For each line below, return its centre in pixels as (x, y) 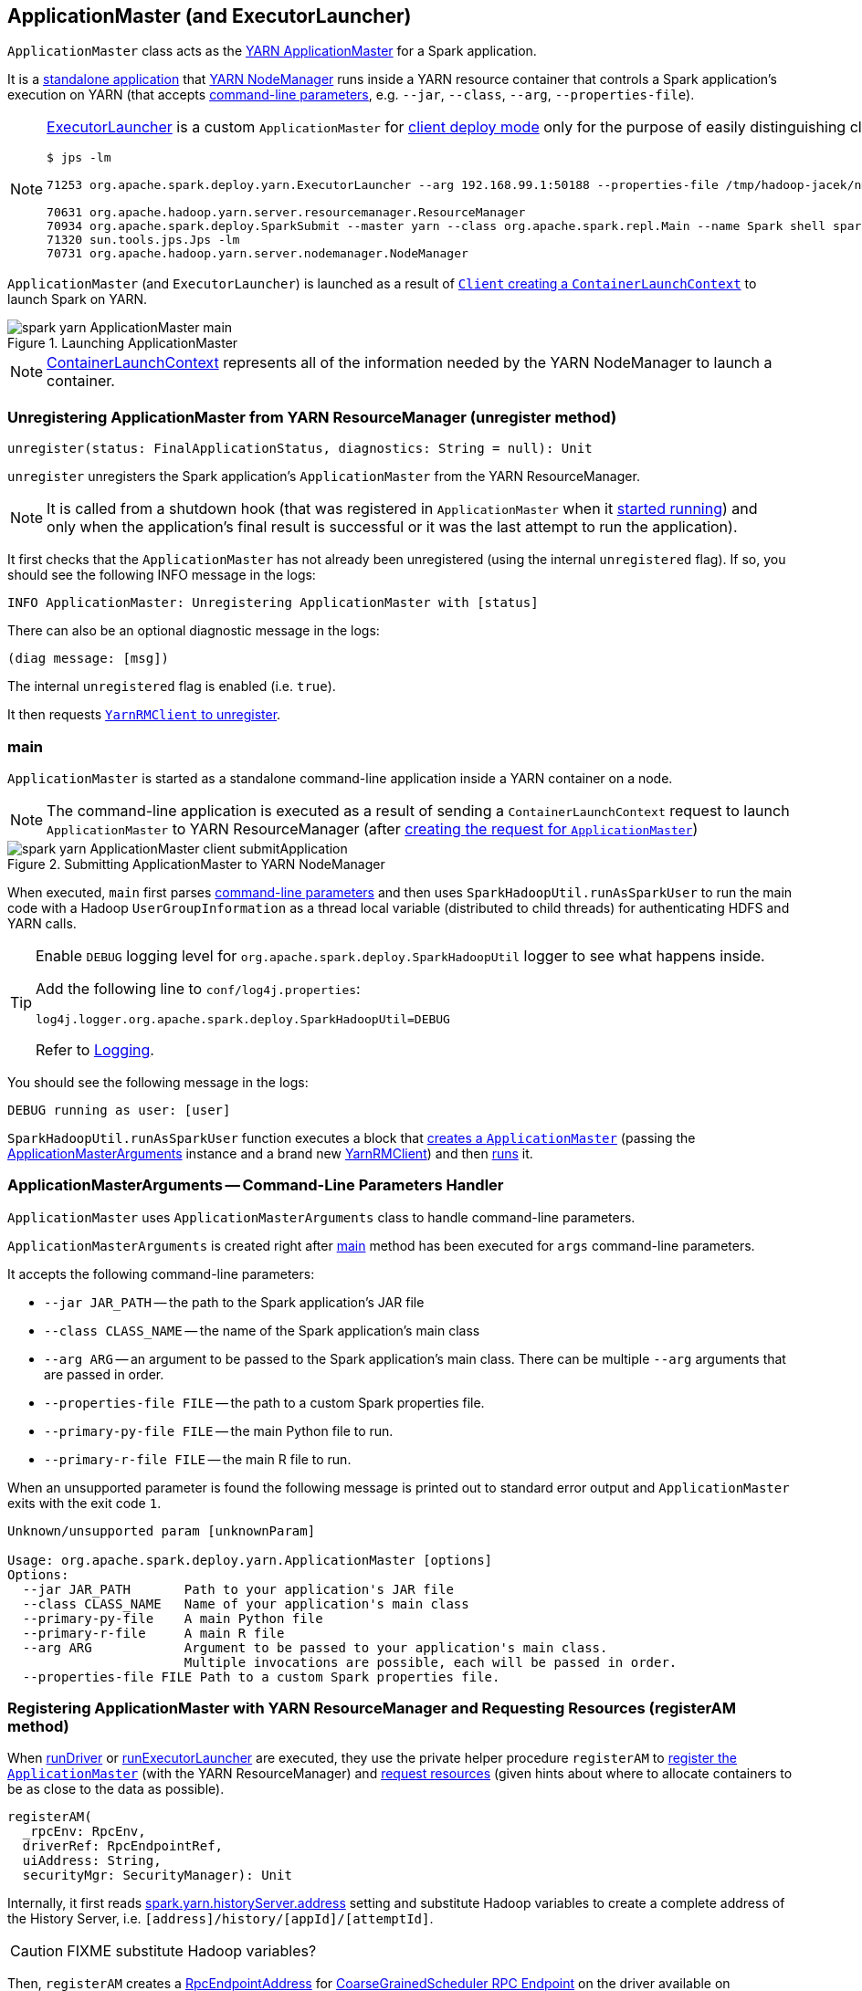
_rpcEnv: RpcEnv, (84, 1832)
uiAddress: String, (92, 1861)
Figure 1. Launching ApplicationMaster (123, 343)
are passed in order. (104, 1374)
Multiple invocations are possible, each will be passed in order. (431, 1662)
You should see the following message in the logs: (158, 1082)
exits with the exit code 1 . (84, 1503)
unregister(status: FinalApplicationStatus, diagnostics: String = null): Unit (300, 449)
